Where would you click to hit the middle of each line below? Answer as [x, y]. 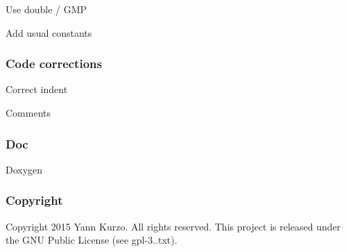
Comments [28, 112]
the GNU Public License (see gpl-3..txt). [92, 240]
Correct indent [37, 89]
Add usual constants [49, 32]
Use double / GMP [46, 9]
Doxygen [24, 169]
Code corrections [54, 64]
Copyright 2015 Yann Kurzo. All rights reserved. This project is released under [173, 226]
